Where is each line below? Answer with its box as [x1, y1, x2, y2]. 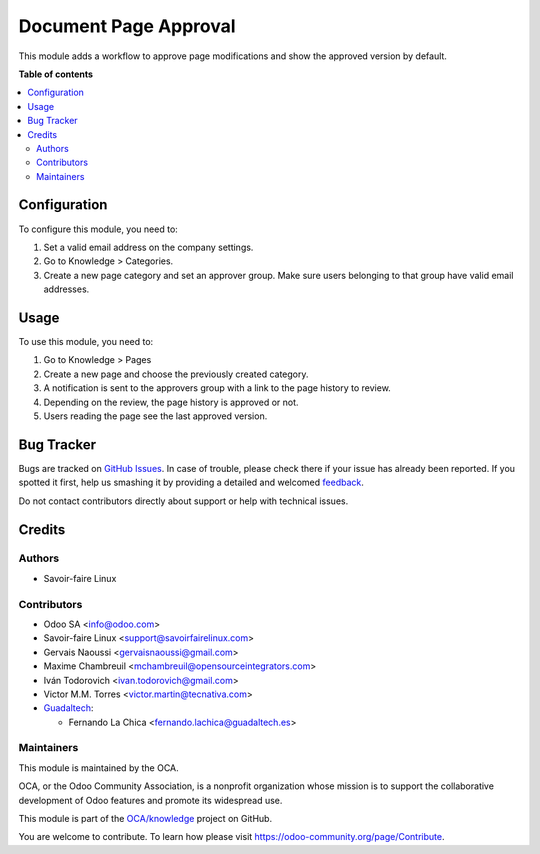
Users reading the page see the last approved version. [43, 410, 268, 422]
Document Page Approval [18, 15, 236, 37]
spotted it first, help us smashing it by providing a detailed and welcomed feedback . [18, 476, 365, 489]
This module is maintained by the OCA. [18, 761, 179, 774]
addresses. [43, 283, 90, 295]
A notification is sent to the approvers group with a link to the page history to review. [43, 382, 392, 394]
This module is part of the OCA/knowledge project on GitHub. [18, 813, 273, 825]
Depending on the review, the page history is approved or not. [43, 396, 299, 408]
